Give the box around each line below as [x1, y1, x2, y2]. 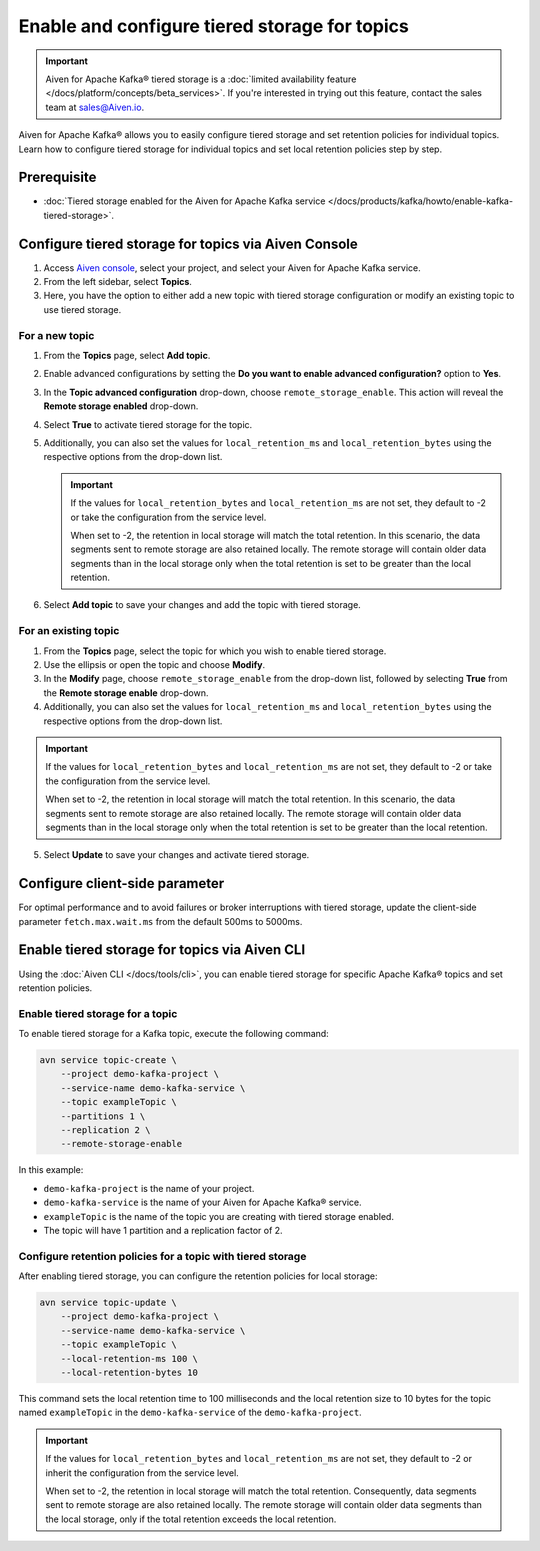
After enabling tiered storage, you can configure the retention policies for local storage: [18, 1270, 379, 1282]
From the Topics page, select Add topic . [43, 350, 211, 362]
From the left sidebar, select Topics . [43, 276, 192, 288]
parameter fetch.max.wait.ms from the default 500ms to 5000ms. [18, 915, 303, 927]
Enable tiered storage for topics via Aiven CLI [18, 941, 306, 959]
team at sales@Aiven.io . [45, 101, 145, 113]
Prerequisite [18, 169, 97, 186]
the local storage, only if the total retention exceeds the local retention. [45, 1513, 337, 1525]
